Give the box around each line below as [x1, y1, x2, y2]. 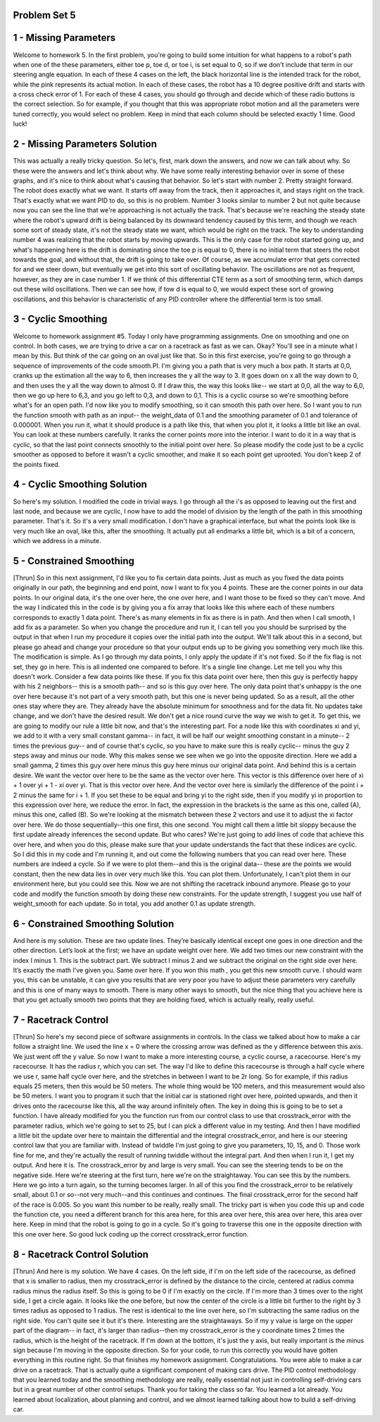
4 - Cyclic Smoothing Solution [13, 478, 148, 490]
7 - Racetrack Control [13, 1014, 109, 1026]
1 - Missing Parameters [13, 32, 116, 44]
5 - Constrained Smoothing [13, 554, 135, 567]
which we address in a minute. [13, 537, 101, 545]
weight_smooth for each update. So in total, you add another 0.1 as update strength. [13, 899, 256, 908]
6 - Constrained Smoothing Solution [13, 918, 175, 930]
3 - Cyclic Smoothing [13, 313, 108, 325]
